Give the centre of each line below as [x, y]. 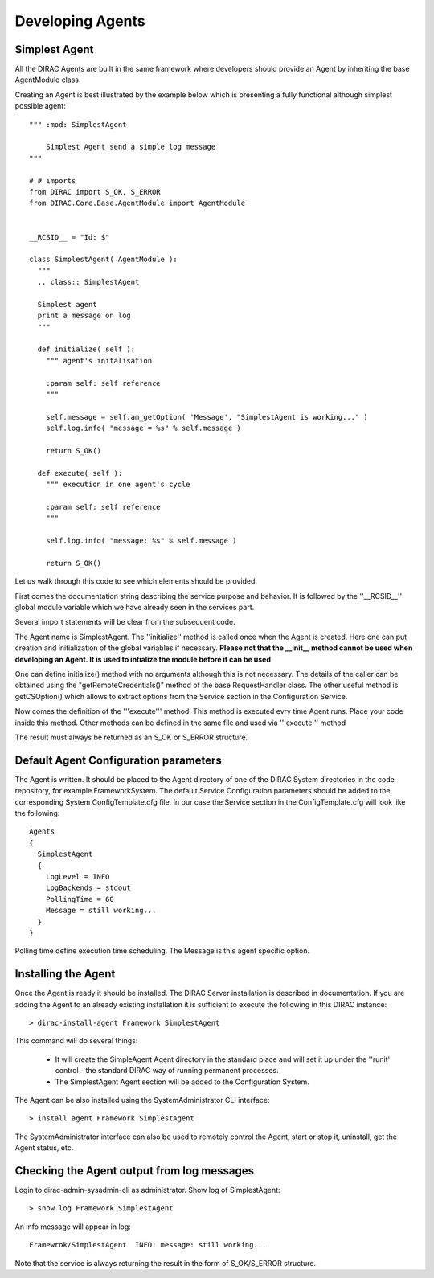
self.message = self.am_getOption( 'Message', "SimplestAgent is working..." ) [207, 417]
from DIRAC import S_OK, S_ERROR [95, 192]
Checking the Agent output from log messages [135, 1171]
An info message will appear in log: [73, 1227]
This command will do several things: [76, 1041]
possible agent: [40, 106]
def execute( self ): [80, 473]
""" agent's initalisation [99, 360]
